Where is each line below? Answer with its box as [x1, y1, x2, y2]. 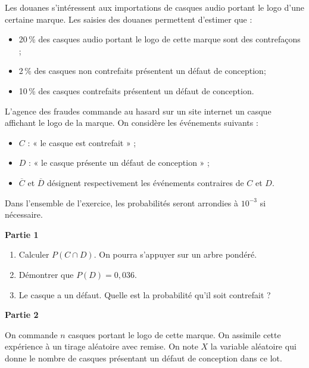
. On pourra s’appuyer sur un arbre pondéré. [93, 248, 257, 261]
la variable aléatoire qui [210, 340, 296, 352]
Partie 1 [5, 228, 39, 240]
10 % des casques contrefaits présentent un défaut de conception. [18, 84, 254, 97]
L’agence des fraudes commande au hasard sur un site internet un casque [5, 104, 271, 117]
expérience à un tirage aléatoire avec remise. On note [5, 340, 198, 352]
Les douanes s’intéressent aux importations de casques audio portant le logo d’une [5, 1, 304, 13]
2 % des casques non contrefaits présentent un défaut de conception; [18, 64, 266, 77]
